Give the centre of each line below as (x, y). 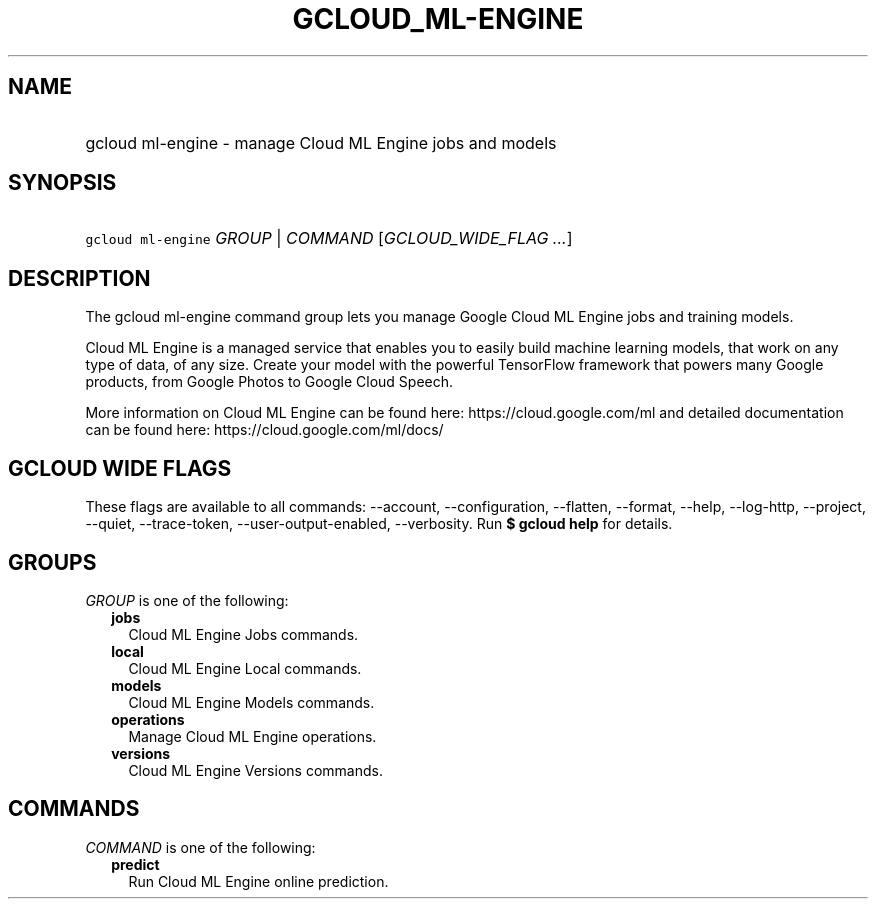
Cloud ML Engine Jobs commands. (243, 634)
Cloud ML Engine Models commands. (251, 702)
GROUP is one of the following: (187, 600)
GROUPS (52, 562)
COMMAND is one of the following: (200, 847)
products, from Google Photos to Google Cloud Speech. (269, 382)
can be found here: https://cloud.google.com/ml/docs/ (264, 430)
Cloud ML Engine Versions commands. (255, 770)
